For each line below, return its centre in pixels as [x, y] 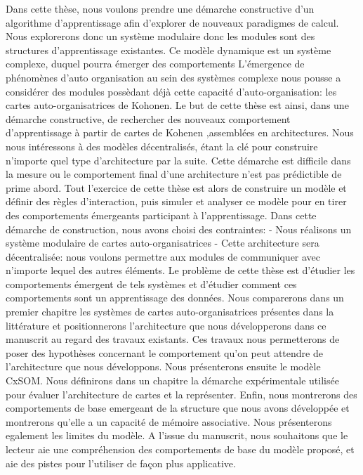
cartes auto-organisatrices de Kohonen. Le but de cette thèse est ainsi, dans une [177, 105]
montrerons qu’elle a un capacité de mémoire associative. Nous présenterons [169, 421]
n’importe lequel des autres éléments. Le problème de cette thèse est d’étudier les [180, 270]
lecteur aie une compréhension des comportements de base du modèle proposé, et [180, 449]
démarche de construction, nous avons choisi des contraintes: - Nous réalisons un [179, 229]
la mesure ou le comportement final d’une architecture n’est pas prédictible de [174, 174]
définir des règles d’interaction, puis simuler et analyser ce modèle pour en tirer [176, 201]
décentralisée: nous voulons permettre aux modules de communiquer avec [163, 256]
